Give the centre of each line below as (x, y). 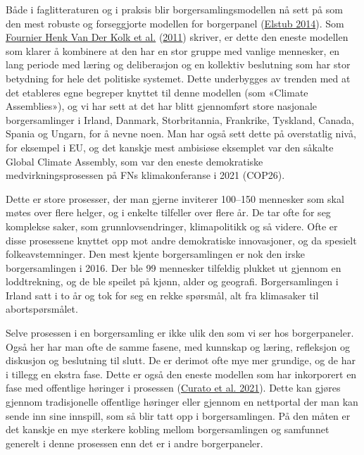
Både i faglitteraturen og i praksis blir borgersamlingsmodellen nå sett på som (174, 9)
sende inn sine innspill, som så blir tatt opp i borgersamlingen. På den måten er (178, 415)
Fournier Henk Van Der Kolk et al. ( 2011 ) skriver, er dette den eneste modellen (177, 37)
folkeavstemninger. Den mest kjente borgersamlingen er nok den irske (155, 254)
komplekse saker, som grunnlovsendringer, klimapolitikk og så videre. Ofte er (172, 226)
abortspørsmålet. (42, 309)
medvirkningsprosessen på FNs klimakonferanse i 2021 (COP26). (145, 175)
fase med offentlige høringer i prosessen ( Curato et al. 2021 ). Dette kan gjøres (173, 388)
